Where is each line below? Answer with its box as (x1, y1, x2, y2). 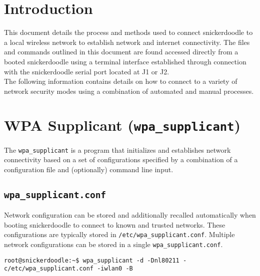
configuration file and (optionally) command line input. (4, 164, 173, 174)
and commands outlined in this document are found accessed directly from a (4, 46, 238, 57)
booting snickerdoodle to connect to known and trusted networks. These (4, 219, 225, 230)
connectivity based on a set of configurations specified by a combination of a (4, 154, 238, 165)
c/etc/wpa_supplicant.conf (4, 265, 93, 273)
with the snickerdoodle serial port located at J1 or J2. (4, 66, 169, 76)
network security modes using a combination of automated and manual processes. (4, 85, 254, 96)
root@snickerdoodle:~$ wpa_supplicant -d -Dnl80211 (4, 257, 179, 264)
